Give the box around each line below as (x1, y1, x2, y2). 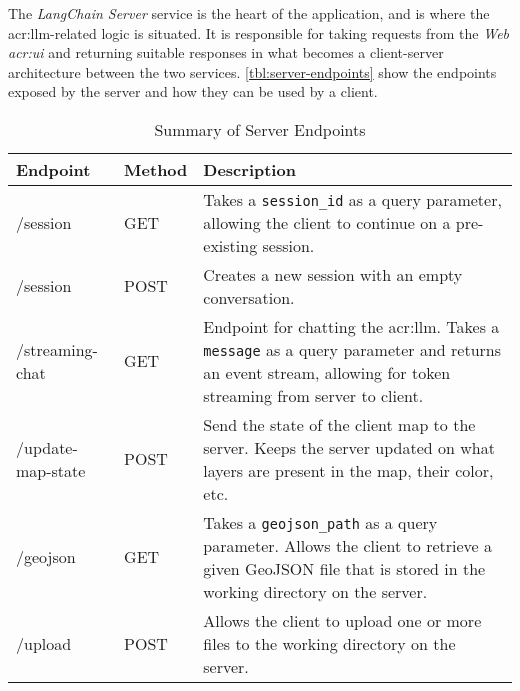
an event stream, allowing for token (203, 360, 451, 384)
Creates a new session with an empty (203, 262, 463, 286)
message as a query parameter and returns (203, 337, 502, 361)
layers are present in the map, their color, (203, 458, 494, 482)
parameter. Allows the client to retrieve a (203, 533, 492, 557)
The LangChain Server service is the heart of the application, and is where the (8, 3, 490, 23)
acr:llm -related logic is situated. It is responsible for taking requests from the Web (8, 22, 510, 43)
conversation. (203, 285, 295, 309)
